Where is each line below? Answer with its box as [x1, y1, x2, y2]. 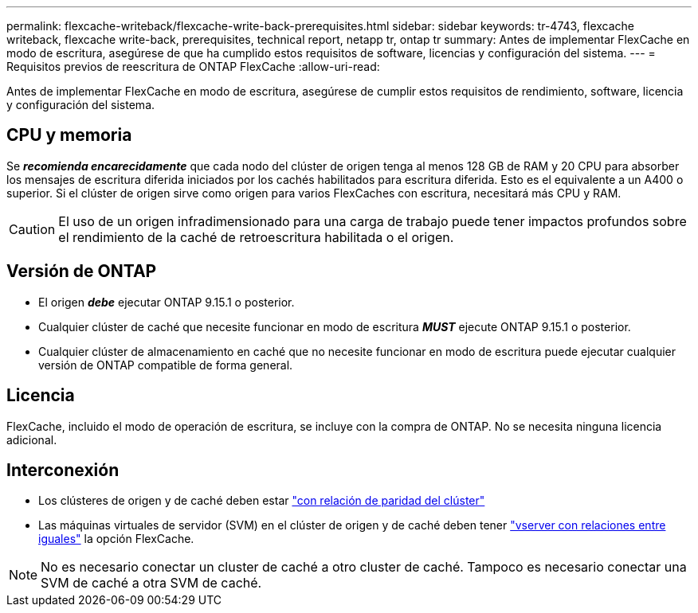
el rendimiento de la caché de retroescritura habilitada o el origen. [58, 228, 454, 245]
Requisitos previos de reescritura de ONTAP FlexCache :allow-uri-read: [6, 60, 380, 73]
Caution [9, 221, 56, 237]
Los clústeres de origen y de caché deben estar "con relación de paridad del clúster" [38, 494, 485, 508]
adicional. [6, 432, 57, 447]
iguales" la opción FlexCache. [38, 532, 194, 546]
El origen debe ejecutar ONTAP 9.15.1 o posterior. [38, 295, 295, 309]
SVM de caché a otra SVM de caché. [41, 575, 262, 592]
